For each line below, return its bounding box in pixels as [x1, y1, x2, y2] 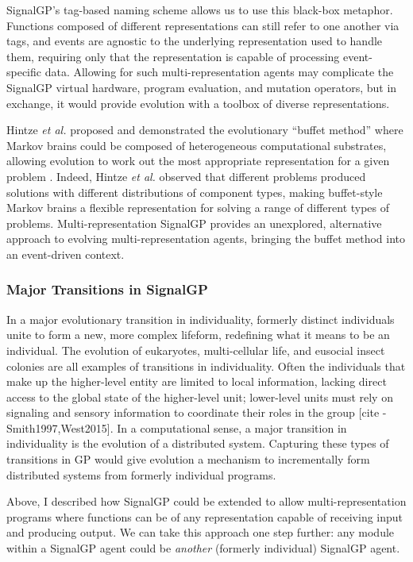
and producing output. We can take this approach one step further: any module [6, 524, 395, 541]
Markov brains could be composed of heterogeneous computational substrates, [6, 137, 387, 153]
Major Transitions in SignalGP [6, 279, 208, 299]
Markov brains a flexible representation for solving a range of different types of [6, 199, 390, 216]
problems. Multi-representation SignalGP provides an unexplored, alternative [6, 214, 382, 231]
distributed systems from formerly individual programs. [6, 466, 276, 483]
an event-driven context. [6, 245, 125, 262]
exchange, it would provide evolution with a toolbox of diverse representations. [6, 94, 390, 111]
